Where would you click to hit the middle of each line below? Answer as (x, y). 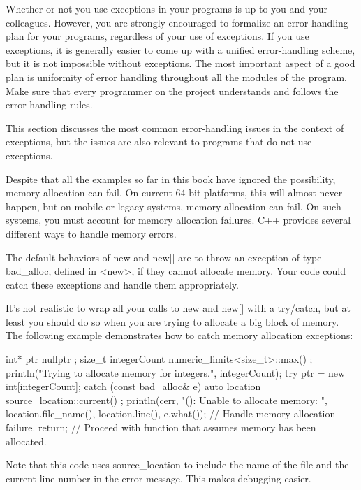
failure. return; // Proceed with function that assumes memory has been (161, 427)
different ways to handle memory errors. (91, 233)
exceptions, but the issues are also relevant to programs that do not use (159, 142)
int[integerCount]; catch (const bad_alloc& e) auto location (133, 386)
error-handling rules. (49, 105)
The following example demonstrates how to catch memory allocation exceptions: (179, 335)
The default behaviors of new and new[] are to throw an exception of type (164, 257)
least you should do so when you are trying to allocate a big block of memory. (172, 321)
